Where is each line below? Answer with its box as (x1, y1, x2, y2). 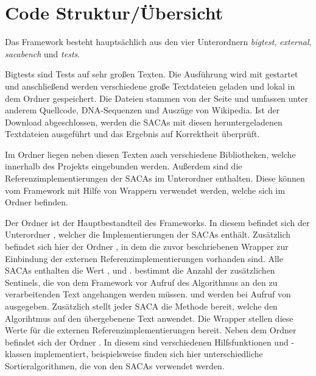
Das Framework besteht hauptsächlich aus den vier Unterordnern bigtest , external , (5, 35, 312, 48)
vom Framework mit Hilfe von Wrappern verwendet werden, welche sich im (5, 183, 286, 196)
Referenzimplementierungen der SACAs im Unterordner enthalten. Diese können (5, 172, 305, 185)
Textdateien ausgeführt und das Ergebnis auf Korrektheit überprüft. (5, 127, 260, 140)
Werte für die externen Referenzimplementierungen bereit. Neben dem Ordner (5, 324, 297, 336)
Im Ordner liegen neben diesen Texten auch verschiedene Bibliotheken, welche (5, 147, 296, 160)
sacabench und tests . (5, 47, 80, 60)
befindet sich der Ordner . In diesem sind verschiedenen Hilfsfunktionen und (5, 335, 289, 348)
